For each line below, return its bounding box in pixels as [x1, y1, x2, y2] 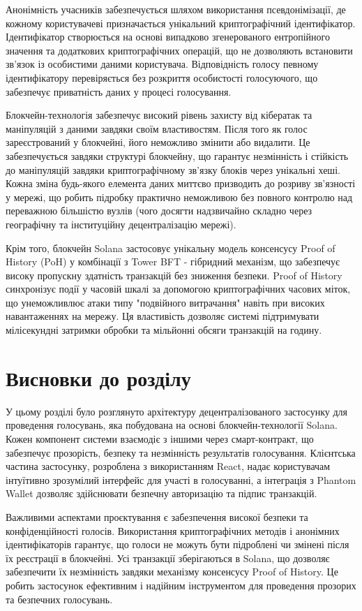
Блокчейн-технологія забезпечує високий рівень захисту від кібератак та [6, 108, 312, 122]
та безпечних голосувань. [6, 591, 113, 606]
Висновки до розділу [6, 363, 191, 392]
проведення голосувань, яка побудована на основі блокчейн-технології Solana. [6, 418, 338, 432]
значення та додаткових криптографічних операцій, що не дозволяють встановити [6, 43, 353, 57]
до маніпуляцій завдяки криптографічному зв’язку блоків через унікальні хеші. [6, 162, 340, 177]
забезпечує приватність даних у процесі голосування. [6, 84, 232, 98]
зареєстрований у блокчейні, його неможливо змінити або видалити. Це [6, 135, 310, 149]
